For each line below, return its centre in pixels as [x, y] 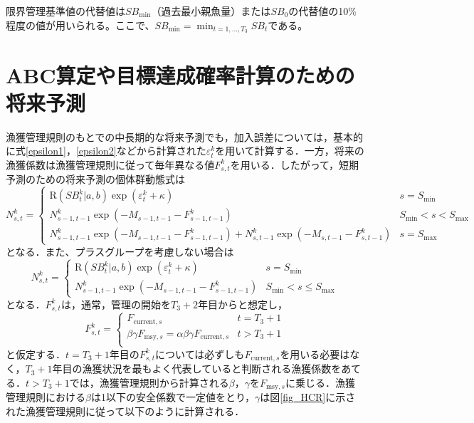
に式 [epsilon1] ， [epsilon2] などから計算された [106, 151]
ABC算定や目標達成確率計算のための [180, 74]
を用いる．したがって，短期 [294, 164]
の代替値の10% [322, 11]
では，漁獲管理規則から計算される [149, 382]
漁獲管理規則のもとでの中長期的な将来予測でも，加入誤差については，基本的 [185, 136]
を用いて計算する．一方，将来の [290, 151]
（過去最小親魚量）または [211, 11]
